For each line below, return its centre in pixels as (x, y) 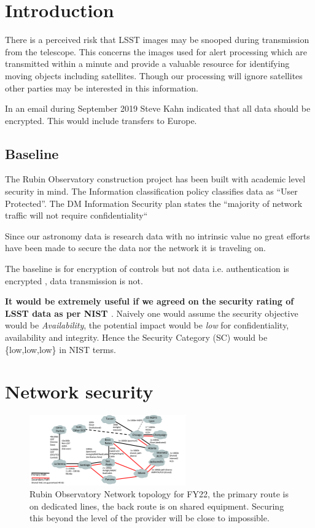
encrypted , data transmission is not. (74, 280)
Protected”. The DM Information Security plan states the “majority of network (154, 203)
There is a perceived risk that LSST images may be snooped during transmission (157, 40)
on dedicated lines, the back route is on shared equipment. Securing (157, 506)
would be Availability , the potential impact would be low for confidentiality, (147, 325)
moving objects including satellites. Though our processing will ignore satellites (154, 75)
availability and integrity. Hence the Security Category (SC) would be (136, 337)
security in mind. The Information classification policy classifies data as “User (151, 191)
